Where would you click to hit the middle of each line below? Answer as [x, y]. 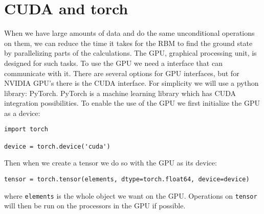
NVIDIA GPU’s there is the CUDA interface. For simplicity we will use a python [131, 83]
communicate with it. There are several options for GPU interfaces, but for [122, 73]
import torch [26, 129]
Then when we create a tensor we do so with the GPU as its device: [111, 163]
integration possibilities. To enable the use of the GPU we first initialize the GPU [132, 103]
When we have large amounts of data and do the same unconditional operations [129, 33]
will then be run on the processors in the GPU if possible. [95, 206]
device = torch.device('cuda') [57, 146]
